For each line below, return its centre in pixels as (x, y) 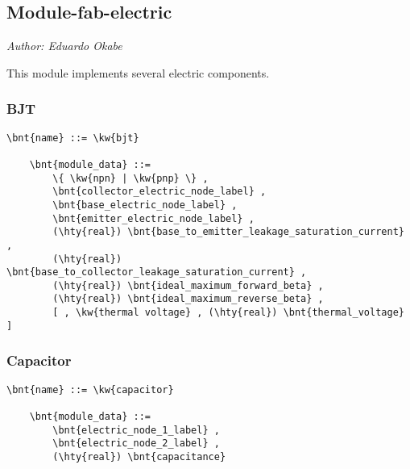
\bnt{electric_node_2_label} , (136, 444)
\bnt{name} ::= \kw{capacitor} (90, 389)
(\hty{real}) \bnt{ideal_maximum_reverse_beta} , (188, 299)
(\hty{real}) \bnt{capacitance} (139, 456)
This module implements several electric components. (138, 72)
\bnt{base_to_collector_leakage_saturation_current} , (157, 272)
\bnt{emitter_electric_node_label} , (153, 218)
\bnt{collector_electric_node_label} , (159, 192)
